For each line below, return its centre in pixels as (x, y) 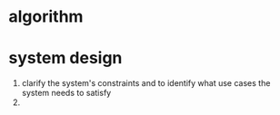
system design (65, 58)
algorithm (46, 17)
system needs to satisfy (66, 93)
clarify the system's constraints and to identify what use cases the (146, 83)
